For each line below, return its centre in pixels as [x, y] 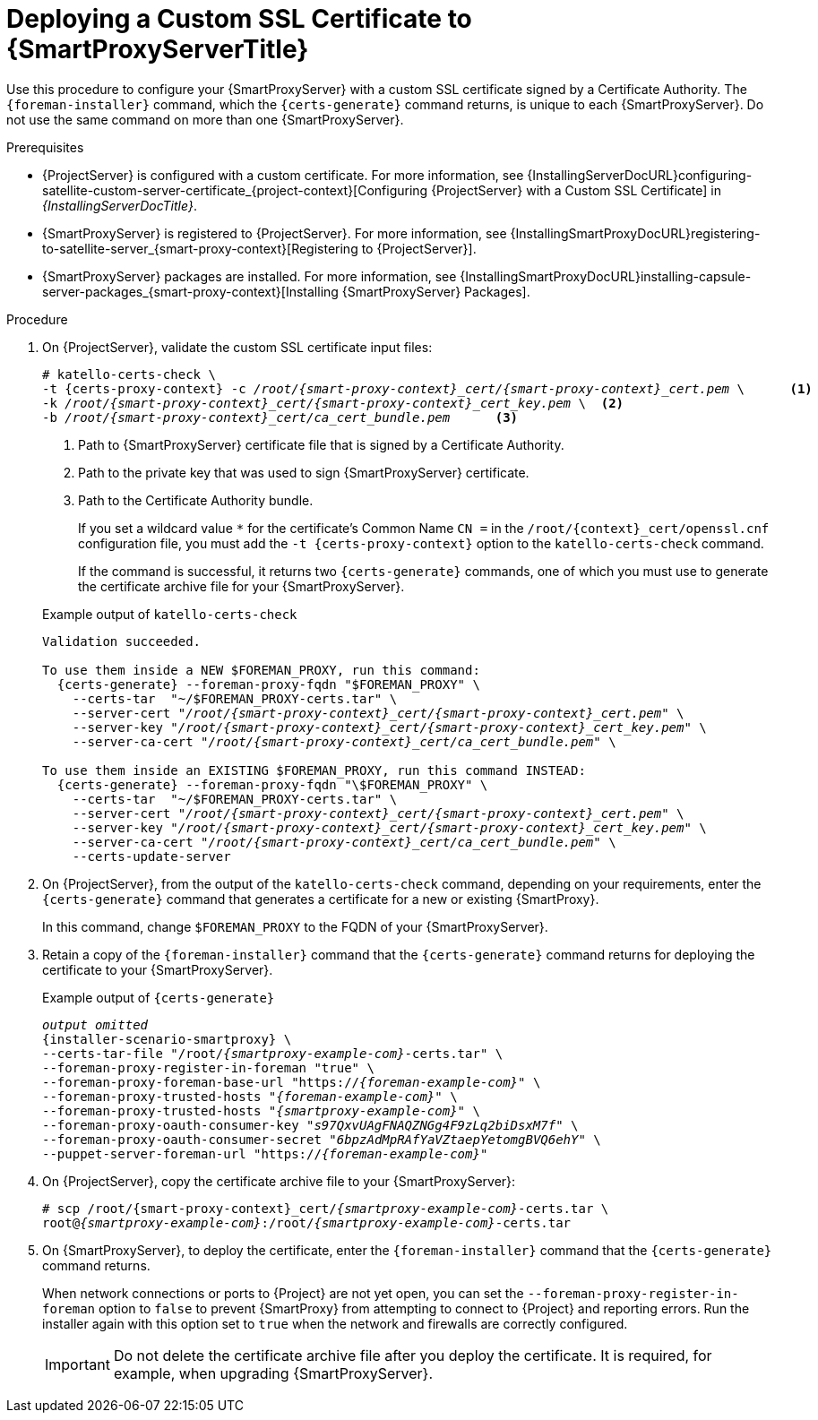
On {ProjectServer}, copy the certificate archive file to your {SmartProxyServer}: [279, 1181]
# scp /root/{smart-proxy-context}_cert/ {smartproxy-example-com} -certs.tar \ [326, 1208]
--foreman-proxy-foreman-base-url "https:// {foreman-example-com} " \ [292, 1082]
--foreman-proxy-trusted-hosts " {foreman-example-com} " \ [250, 1096]
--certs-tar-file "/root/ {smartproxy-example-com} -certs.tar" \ [273, 1053]
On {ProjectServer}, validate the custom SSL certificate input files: [237, 347]
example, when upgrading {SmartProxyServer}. [273, 1373]
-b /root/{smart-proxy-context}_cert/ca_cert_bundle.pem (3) [280, 417]
